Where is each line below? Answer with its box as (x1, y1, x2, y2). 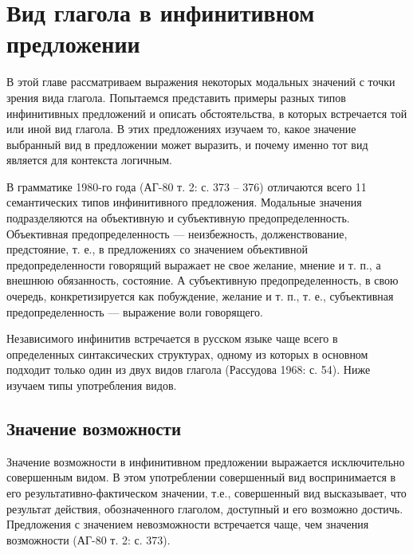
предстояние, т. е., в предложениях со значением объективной (6, 241, 308, 257)
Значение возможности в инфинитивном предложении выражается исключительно (6, 453, 405, 470)
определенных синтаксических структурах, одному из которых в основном (6, 345, 368, 362)
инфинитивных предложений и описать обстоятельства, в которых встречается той (6, 104, 407, 121)
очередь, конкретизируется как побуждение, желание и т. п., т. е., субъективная (6, 288, 394, 305)
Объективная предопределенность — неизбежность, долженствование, (6, 225, 348, 242)
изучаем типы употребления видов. (6, 377, 177, 393)
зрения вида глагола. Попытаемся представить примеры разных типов (6, 88, 346, 105)
